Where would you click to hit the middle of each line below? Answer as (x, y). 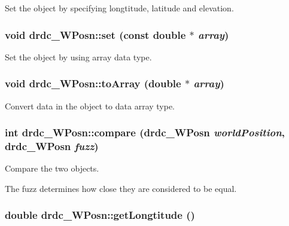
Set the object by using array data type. (78, 56)
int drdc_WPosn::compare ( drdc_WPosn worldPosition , (145, 132)
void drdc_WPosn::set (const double (95, 34)
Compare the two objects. (52, 168)
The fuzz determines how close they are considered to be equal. (121, 188)
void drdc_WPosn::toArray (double (93, 83)
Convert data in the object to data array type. (90, 106)
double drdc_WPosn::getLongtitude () (100, 215)
